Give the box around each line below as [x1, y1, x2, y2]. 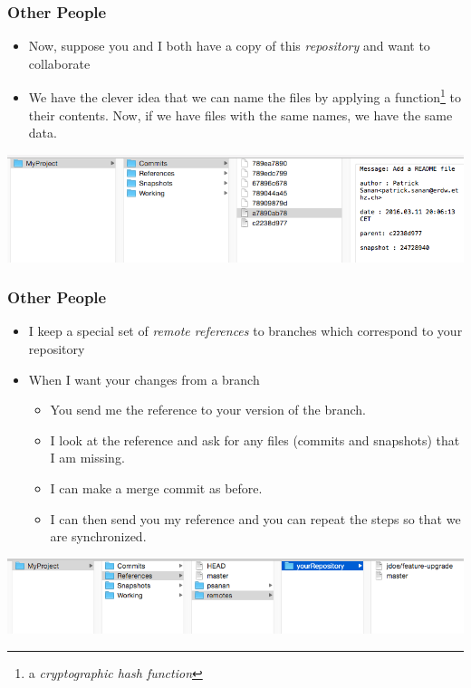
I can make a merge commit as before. [50, 479, 263, 498]
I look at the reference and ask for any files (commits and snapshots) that [50, 430, 460, 449]
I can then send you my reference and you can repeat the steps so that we [50, 509, 461, 528]
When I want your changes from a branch [28, 369, 260, 388]
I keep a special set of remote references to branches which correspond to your [28, 321, 463, 340]
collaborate [28, 53, 91, 72]
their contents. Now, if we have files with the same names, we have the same [28, 105, 453, 124]
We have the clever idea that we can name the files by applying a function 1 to [28, 85, 462, 107]
